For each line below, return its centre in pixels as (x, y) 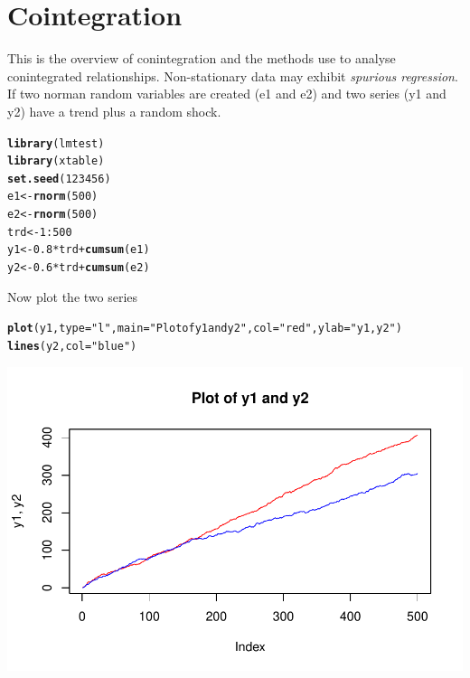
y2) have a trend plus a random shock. (114, 111)
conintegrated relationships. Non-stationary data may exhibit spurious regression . (233, 75)
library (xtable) (56, 161)
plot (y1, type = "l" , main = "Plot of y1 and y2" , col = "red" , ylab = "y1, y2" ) (205, 329)
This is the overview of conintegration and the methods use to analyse (202, 58)
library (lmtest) (56, 143)
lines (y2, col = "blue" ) (72, 346)
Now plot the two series (73, 296)
